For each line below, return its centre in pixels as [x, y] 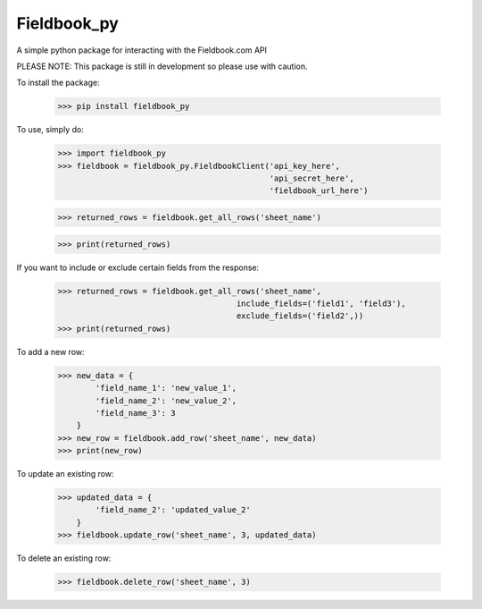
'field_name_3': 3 [135, 413]
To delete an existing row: [64, 558]
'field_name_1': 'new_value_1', [166, 388]
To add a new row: [50, 351]
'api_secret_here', [312, 178]
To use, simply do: [50, 130]
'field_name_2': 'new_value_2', [166, 401]
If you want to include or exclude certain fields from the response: [138, 267]
